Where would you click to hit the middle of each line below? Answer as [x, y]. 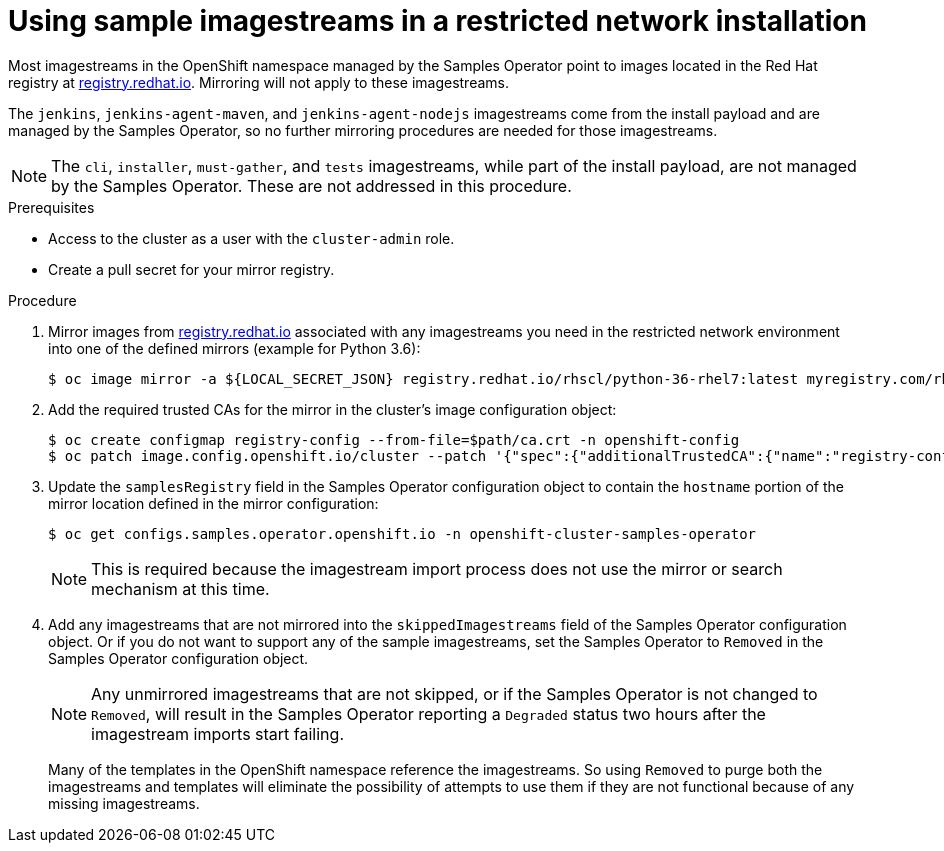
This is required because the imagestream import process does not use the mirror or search [437, 568]
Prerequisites [51, 207]
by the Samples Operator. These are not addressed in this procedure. [311, 185]
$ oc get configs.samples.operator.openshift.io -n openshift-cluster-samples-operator [402, 533]
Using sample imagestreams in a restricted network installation [437, 21]
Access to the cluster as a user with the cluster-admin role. [251, 238]
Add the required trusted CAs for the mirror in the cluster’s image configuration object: [332, 409]
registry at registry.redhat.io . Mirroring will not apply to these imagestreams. [259, 82]
